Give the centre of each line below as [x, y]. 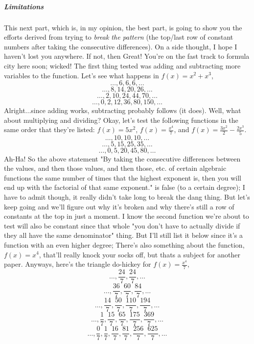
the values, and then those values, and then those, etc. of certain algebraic [115, 168]
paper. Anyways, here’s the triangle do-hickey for [78, 264]
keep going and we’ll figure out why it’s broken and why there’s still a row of [119, 206]
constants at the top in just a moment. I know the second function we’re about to [127, 216]
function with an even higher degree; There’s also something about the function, [124, 244]
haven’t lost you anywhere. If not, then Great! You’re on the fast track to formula [127, 56]
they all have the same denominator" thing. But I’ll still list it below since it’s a [124, 235]
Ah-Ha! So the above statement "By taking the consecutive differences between [122, 158]
